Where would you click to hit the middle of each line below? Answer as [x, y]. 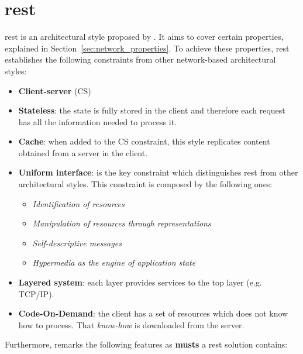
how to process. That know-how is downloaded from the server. [131, 324]
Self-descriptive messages [77, 243]
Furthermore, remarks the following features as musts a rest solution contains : [146, 344]
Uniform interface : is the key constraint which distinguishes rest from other [158, 172]
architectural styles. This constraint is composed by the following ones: [145, 184]
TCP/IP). [36, 293]
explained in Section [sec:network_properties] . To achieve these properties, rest [147, 48]
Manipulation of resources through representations [122, 223]
